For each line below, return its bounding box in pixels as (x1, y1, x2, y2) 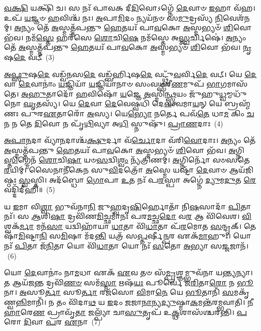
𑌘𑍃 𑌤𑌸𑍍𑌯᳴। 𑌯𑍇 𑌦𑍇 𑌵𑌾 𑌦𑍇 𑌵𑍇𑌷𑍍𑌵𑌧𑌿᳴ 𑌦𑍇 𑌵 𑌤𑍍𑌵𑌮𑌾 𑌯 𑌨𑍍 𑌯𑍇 (23, 98, 222, 109)
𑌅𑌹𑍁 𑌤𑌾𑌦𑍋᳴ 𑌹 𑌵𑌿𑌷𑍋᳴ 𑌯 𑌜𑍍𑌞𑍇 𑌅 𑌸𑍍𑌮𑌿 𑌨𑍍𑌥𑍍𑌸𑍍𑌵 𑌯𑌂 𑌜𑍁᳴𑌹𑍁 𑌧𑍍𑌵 (21, 88, 227, 99)
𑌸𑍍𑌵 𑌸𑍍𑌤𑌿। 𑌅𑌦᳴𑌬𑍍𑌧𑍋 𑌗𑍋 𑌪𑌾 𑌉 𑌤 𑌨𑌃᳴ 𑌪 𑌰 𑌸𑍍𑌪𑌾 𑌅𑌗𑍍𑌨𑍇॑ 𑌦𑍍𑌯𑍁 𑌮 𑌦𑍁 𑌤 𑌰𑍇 (19, 174, 256, 185)
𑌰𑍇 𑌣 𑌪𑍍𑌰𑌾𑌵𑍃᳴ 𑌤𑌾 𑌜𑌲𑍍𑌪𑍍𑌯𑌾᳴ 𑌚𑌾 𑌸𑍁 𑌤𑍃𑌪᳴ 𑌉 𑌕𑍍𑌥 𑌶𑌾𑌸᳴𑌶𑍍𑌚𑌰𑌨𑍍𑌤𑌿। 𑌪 (20, 306, 247, 317)
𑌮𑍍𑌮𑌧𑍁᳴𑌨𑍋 (226, 88, 247, 99)
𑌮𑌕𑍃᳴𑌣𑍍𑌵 (233, 287, 249, 297)
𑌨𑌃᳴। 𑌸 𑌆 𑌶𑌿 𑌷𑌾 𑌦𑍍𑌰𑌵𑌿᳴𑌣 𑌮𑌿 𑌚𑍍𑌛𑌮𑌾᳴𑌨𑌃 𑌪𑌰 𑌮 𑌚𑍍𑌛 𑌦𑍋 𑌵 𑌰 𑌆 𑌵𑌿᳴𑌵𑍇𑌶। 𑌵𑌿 (4, 211, 251, 221)
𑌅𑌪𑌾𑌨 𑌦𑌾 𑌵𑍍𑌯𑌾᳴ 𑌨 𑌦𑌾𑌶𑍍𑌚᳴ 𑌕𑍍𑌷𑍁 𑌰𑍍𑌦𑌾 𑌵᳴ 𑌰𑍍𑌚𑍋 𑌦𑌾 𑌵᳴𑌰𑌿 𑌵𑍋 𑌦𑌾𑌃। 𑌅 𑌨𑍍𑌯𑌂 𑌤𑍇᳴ (4, 135, 256, 145)
